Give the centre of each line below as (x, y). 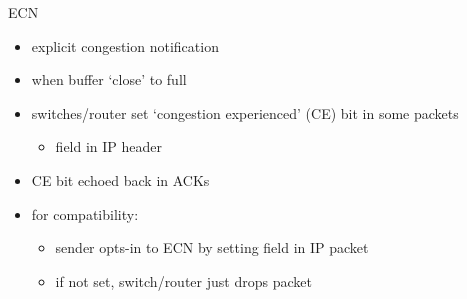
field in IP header (109, 146)
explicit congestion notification (125, 45)
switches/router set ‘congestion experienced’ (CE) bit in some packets (245, 112)
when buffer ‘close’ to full (109, 79)
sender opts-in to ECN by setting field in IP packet (212, 247)
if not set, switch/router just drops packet (183, 280)
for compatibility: (85, 213)
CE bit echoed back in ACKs (120, 179)
